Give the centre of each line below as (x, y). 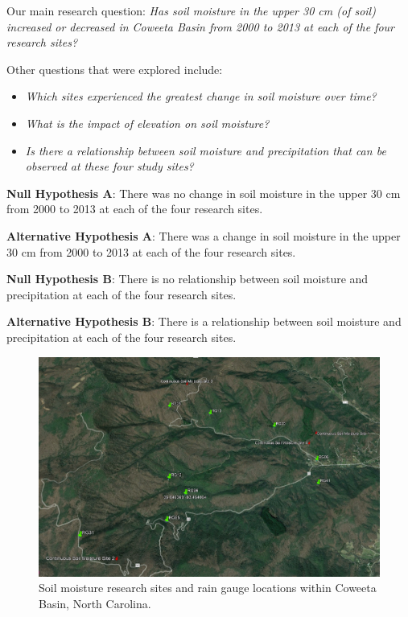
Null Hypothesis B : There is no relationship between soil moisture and (188, 279)
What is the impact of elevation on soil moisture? (147, 123)
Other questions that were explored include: (115, 69)
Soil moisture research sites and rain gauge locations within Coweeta (208, 588)
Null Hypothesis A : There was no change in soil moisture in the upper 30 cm (204, 193)
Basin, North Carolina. (95, 604)
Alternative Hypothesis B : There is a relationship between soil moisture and (204, 321)
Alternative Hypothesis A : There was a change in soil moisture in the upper (204, 235)
